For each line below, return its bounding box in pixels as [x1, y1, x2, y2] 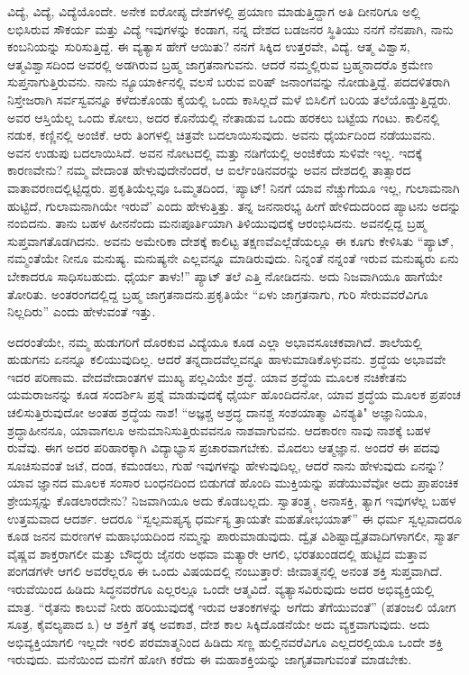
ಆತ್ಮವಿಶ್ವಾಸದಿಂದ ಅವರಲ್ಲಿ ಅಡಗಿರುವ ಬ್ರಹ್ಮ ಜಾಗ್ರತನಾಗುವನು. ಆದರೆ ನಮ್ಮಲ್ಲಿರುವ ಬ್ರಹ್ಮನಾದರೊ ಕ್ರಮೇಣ [7, 54, 433, 73]
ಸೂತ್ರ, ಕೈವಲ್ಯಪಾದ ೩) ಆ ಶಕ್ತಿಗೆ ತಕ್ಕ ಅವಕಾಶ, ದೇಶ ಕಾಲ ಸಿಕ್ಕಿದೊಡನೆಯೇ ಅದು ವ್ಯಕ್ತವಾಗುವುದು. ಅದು [7, 615, 430, 634]
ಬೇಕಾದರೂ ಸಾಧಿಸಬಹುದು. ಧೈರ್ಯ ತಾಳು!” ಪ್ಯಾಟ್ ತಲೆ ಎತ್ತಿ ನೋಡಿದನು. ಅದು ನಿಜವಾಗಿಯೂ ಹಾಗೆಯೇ [7, 266, 443, 285]
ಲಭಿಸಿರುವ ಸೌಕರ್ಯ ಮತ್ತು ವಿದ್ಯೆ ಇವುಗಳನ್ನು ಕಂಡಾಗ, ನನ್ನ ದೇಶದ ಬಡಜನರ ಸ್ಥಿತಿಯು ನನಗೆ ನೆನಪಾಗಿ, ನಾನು [7, 19, 454, 38]
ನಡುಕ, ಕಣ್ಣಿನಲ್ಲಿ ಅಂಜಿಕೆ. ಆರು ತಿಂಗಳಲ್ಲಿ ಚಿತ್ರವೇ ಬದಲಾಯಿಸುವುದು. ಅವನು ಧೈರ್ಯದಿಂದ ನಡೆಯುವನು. [7, 125, 436, 144]
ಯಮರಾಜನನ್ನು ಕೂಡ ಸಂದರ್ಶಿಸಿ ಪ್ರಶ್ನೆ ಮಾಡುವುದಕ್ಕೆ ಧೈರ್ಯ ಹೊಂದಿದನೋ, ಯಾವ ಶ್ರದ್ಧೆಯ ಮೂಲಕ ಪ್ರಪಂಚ [7, 385, 461, 404]
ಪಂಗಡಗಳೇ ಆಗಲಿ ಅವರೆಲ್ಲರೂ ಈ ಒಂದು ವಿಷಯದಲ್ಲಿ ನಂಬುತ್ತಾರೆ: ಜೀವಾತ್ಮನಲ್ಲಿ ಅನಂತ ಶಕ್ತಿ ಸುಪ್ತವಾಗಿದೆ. [7, 561, 443, 580]
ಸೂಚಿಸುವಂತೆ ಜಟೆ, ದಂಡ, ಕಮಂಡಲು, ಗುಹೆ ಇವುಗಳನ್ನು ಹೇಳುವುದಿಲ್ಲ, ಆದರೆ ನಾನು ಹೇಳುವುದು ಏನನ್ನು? [7, 455, 445, 474]
